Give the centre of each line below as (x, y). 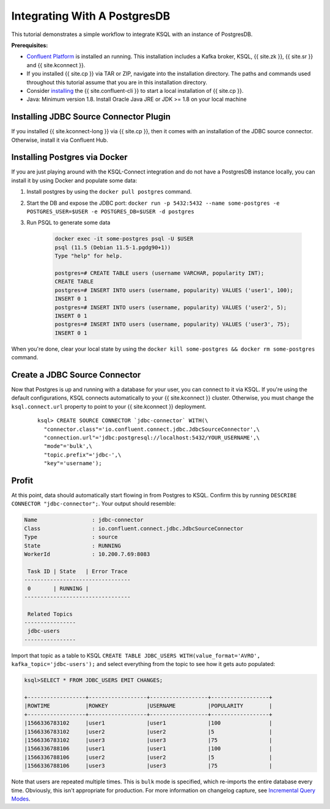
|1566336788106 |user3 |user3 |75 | (148, 766)
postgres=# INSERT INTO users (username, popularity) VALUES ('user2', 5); (171, 307)
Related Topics (50, 614)
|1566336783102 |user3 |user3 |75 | (148, 740)
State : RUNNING (73, 546)
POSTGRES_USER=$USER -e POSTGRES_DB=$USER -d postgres (111, 212)
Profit (22, 481)
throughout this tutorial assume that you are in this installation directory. (117, 82)
